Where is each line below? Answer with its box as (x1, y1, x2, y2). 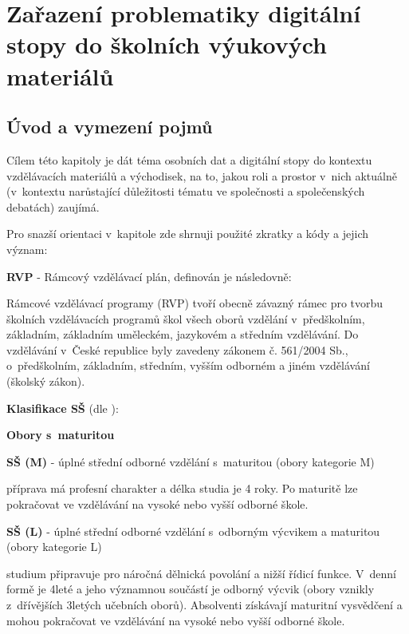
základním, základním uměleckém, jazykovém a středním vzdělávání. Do (6, 326, 359, 343)
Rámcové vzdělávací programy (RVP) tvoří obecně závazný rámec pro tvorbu (6, 295, 383, 311)
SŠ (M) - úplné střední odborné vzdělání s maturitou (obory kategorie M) (6, 453, 375, 470)
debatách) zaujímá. (6, 198, 100, 215)
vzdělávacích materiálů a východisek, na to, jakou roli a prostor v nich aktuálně (6, 167, 397, 184)
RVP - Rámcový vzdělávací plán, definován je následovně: (6, 267, 292, 284)
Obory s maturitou (6, 426, 115, 443)
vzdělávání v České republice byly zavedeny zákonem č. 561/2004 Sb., (6, 341, 348, 358)
